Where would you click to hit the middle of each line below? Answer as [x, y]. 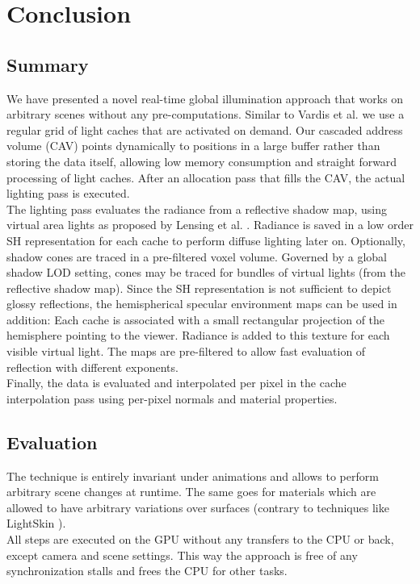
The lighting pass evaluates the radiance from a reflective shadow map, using [197, 209]
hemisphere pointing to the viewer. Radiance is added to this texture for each [198, 335]
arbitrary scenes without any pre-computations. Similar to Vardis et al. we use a [206, 114]
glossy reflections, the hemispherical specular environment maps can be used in [202, 304]
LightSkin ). [36, 523]
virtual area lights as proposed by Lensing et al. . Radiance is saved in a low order [210, 225]
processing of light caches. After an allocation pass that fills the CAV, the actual [206, 177]
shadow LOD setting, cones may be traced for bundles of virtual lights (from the [206, 272]
